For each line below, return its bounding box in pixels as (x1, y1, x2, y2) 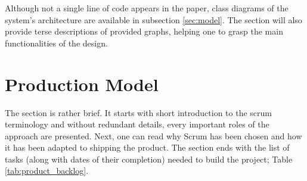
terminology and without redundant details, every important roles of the (5, 118, 269, 130)
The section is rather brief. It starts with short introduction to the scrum (5, 106, 272, 118)
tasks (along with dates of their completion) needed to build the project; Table (5, 152, 293, 165)
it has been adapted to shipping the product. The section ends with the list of (5, 141, 290, 154)
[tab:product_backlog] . (5, 164, 89, 177)
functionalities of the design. (5, 36, 108, 49)
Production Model (5, 71, 159, 96)
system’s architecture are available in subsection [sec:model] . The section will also (5, 13, 302, 26)
